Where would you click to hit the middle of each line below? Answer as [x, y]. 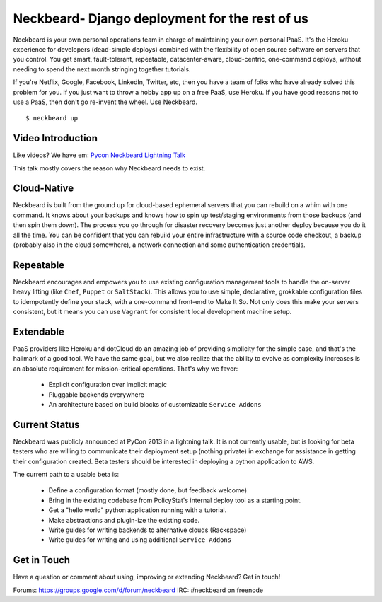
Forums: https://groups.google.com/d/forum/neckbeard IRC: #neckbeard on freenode [138, 590]
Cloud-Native [44, 189]
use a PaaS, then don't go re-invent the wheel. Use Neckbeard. [105, 102]
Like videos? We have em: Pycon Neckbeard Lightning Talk [99, 155]
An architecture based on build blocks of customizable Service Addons [155, 404]
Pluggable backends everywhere [97, 394]
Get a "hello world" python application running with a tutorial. [138, 510]
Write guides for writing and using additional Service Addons [140, 540]
